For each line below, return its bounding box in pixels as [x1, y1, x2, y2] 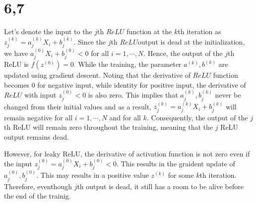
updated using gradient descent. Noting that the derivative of [4, 70, 191, 80]
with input [24, 90, 57, 100]
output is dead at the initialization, [137, 36, 245, 47]
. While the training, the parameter [73, 59, 182, 69]
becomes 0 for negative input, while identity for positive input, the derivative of [4, 79, 246, 90]
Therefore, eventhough [4, 181, 72, 191]
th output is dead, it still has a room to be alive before [77, 181, 244, 191]
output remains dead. [4, 132, 69, 142]
